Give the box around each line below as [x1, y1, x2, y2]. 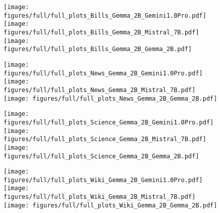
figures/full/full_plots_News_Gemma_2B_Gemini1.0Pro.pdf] [4, 69, 203, 77]
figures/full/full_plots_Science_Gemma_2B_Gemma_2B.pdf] [4, 152, 199, 160]
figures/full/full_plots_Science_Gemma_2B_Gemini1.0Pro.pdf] [4, 118, 214, 126]
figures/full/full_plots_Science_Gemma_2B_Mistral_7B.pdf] [4, 136, 206, 143]
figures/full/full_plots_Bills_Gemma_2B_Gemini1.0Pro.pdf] [4, 12, 206, 19]
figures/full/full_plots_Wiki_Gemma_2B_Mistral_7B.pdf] [4, 193, 196, 201]
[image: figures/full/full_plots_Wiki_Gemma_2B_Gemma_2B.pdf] [4, 201, 217, 209]
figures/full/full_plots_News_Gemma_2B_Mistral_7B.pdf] [4, 86, 196, 94]
